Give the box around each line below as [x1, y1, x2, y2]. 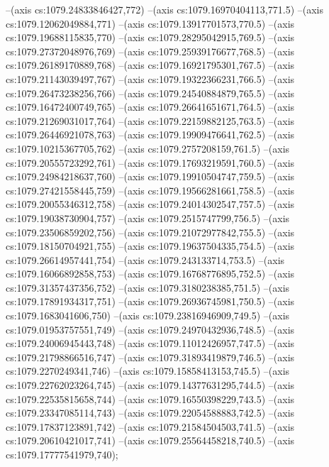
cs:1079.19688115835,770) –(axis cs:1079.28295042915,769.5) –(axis [6, 30, 295, 45]
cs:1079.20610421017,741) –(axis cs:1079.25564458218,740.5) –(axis [6, 433, 295, 448]
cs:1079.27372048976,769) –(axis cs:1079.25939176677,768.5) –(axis [6, 43, 295, 58]
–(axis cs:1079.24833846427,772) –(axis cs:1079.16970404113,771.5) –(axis [6, 2, 323, 16]
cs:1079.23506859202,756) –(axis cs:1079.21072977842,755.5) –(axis [6, 224, 295, 239]
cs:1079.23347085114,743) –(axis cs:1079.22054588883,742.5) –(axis [6, 405, 295, 420]
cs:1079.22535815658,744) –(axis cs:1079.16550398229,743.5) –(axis [6, 391, 295, 406]
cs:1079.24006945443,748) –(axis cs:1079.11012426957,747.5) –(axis [6, 336, 295, 351]
